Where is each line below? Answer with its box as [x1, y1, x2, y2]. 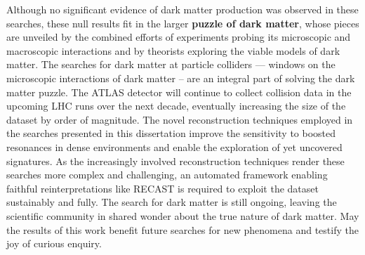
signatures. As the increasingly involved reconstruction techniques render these [6, 153, 345, 168]
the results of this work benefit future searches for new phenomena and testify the [6, 222, 359, 237]
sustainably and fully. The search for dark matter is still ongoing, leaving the [6, 195, 337, 209]
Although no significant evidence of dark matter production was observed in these [6, 2, 359, 16]
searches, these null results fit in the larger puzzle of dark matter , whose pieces [6, 15, 359, 30]
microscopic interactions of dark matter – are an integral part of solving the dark [6, 70, 355, 85]
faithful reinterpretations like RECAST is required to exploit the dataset [6, 181, 319, 195]
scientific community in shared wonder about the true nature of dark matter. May [6, 208, 359, 223]
